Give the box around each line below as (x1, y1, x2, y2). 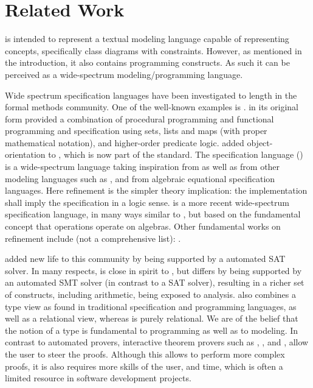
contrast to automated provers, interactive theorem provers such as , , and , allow (5, 336, 309, 348)
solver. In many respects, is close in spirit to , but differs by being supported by (5, 264, 302, 277)
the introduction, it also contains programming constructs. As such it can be (5, 56, 290, 69)
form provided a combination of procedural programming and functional (5, 112, 274, 125)
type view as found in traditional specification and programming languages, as (5, 300, 297, 312)
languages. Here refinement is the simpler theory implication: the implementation (5, 184, 308, 197)
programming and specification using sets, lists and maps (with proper (5, 124, 267, 137)
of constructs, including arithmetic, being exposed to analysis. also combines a (5, 288, 296, 300)
